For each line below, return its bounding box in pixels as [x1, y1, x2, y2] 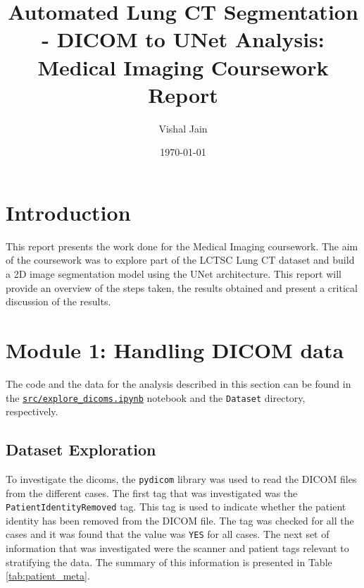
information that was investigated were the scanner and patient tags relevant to [6, 541, 349, 556]
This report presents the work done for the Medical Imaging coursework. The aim [6, 238, 358, 253]
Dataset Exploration [6, 439, 156, 460]
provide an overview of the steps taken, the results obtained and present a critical [6, 280, 358, 295]
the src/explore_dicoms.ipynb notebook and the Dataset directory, [6, 390, 306, 405]
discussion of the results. [6, 294, 111, 309]
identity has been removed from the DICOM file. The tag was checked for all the [6, 513, 354, 527]
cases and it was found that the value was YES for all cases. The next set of [6, 527, 330, 541]
